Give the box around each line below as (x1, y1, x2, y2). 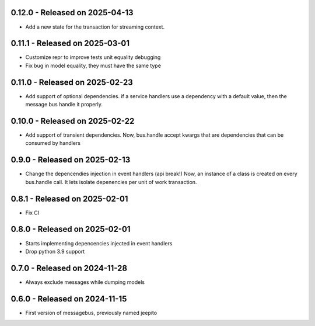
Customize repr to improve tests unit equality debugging (25, 54, 161, 61)
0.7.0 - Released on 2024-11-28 (10, 263, 128, 273)
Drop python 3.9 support (25, 248, 85, 255)
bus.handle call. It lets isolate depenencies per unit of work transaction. (25, 178, 197, 185)
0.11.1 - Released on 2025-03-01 (10, 39, 130, 48)
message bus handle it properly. (25, 101, 103, 108)
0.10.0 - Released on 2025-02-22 (10, 116, 135, 126)
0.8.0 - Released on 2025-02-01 (10, 224, 131, 234)
